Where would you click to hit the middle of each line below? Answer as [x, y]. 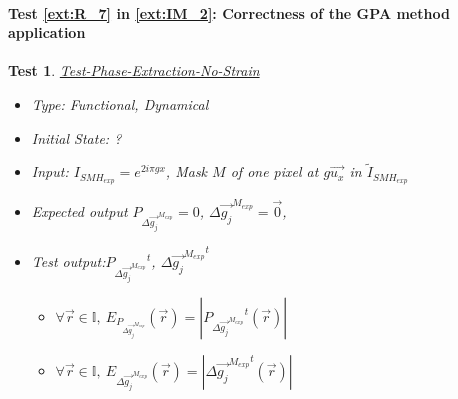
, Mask [186, 171]
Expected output [79, 210]
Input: [50, 171]
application [47, 32]
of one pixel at [274, 171]
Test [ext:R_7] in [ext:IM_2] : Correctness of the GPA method [229, 12]
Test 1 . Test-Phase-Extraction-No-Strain [134, 70]
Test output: [68, 261]
